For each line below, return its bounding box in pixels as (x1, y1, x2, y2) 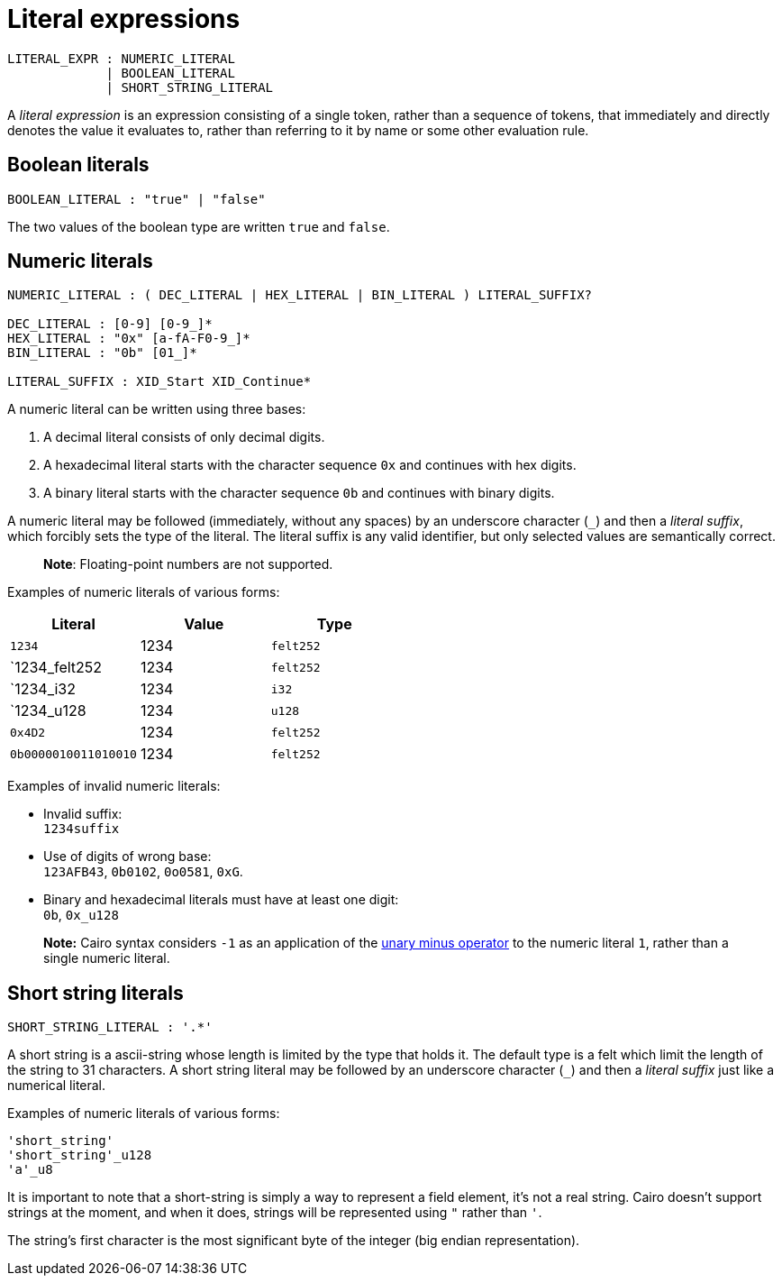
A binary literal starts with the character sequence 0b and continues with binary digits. (43, 485, 555, 501)
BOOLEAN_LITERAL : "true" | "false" (7, 191, 266, 206)
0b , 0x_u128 (43, 907, 119, 923)
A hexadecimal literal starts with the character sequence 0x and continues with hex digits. (43, 457, 577, 473)
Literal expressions (7, 4, 241, 34)
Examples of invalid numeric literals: (7, 778, 221, 794)
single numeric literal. (43, 950, 170, 967)
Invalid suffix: (43, 806, 123, 822)
